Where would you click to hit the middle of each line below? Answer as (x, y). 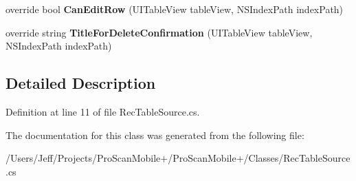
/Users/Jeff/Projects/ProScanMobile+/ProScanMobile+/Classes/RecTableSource (178, 158)
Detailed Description (81, 83)
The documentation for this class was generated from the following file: (155, 135)
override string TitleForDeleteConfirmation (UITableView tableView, (159, 32)
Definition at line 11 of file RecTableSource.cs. (103, 111)
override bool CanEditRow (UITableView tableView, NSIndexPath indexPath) (175, 9)
